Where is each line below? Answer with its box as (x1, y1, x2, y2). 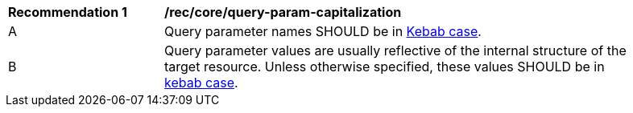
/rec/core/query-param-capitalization (164, 4, 402, 20)
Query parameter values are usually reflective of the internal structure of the (164, 42, 627, 59)
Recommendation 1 (8, 4, 127, 20)
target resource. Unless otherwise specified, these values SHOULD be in (164, 59, 605, 75)
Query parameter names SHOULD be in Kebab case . (164, 23, 482, 39)
